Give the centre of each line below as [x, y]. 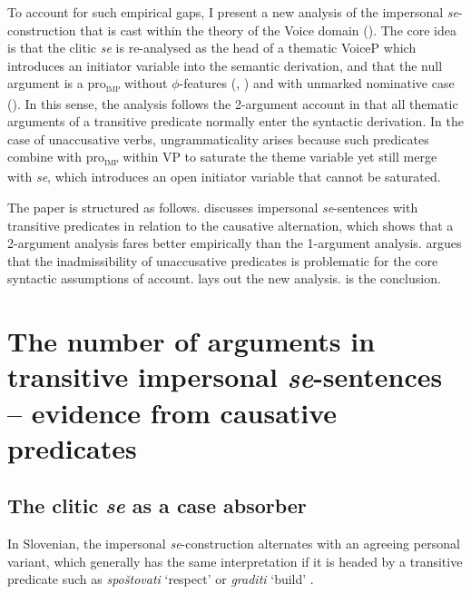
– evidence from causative [172, 412]
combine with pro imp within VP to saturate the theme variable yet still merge [222, 158]
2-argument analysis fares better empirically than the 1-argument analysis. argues [235, 243]
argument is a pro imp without [88, 84]
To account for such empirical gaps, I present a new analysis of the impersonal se [233, 12]
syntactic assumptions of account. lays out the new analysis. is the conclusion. [224, 278]
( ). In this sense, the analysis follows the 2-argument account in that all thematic [233, 103]
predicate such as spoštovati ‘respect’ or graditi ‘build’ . [161, 579]
